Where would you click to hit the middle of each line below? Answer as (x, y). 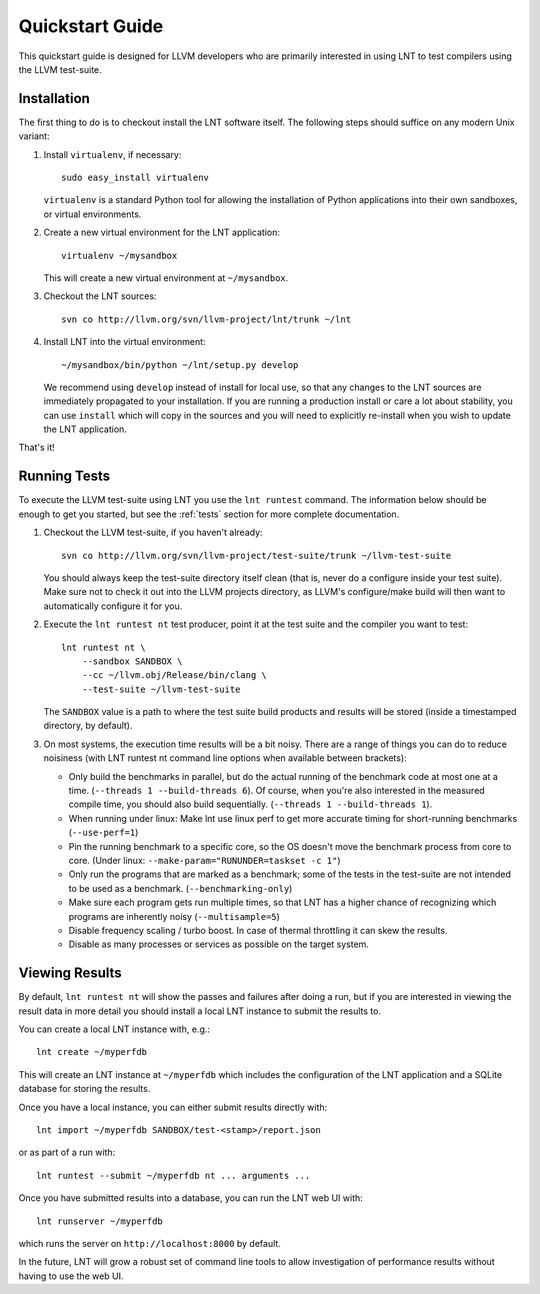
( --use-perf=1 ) (103, 832)
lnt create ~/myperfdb (92, 1052)
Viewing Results (70, 973)
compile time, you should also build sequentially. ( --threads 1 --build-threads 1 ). (250, 804)
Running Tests (64, 476)
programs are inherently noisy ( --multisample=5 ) (174, 916)
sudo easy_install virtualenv (135, 178)
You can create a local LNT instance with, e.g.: (114, 1029)
